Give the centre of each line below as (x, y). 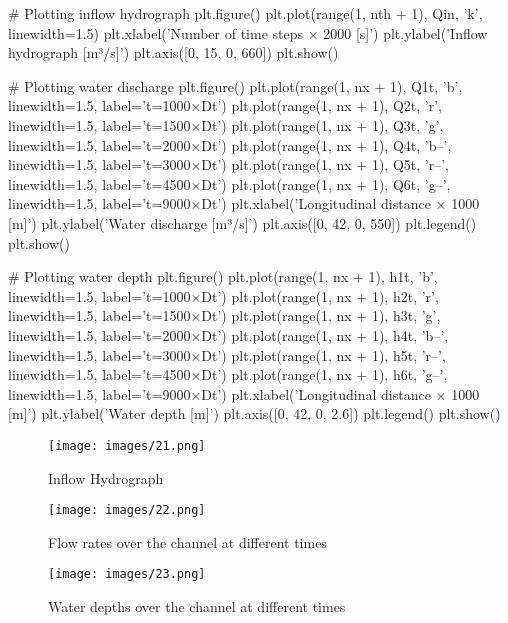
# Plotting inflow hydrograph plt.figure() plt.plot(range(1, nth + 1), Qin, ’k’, (245, 13)
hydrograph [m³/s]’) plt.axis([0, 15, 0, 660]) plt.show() (173, 52)
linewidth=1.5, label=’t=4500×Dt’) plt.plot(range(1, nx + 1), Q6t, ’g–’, (229, 183)
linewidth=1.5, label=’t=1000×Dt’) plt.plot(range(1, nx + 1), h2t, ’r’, (223, 295)
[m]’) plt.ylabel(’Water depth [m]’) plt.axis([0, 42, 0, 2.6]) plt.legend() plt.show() (254, 413)
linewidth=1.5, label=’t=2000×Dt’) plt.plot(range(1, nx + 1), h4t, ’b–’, (228, 334)
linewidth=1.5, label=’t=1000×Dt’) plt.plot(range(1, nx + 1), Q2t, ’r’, (225, 105)
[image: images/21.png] (127, 445)
